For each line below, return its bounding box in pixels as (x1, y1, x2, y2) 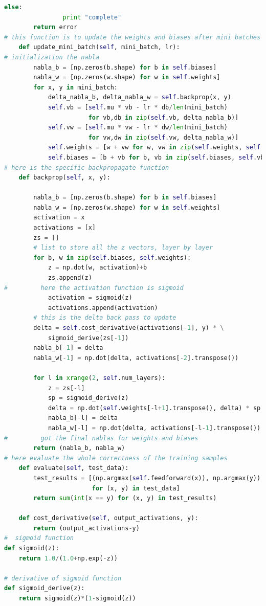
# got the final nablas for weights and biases (4, 434, 198, 442)
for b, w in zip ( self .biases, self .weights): (33, 254, 191, 261)
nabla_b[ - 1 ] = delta (33, 344, 103, 352)
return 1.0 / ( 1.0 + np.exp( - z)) (18, 554, 118, 562)
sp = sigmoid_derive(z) (48, 394, 129, 402)
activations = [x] (33, 224, 96, 232)
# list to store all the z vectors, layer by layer (33, 244, 213, 252)
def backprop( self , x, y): (18, 174, 110, 182)
